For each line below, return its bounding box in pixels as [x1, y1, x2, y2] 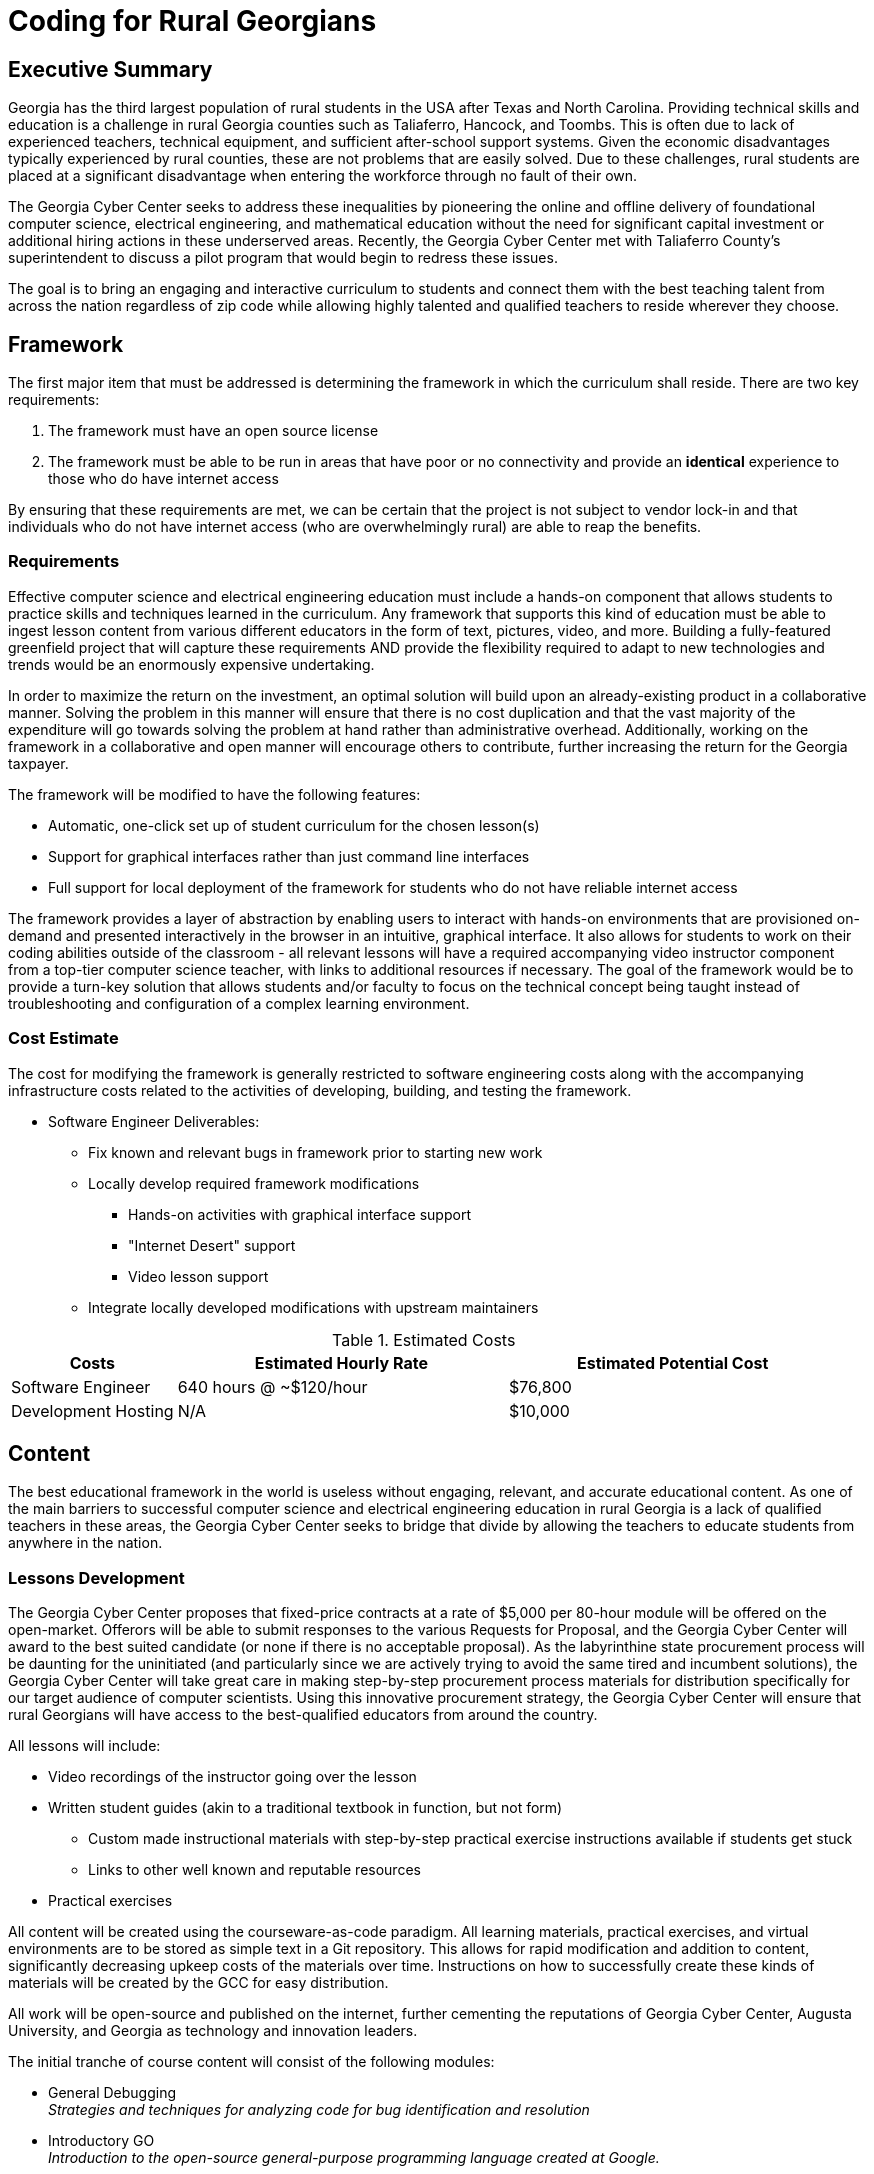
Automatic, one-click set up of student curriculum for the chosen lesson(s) [48, 816, 540, 834]
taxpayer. [8, 754, 69, 772]
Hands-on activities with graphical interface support [128, 1205, 471, 1223]
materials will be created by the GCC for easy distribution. [8, 1974, 389, 1992]
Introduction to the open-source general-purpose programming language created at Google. [48, 2149, 660, 2167]
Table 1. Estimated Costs [331, 1329, 516, 1350]
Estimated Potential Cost [577, 1352, 769, 1373]
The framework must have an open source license [48, 422, 379, 440]
